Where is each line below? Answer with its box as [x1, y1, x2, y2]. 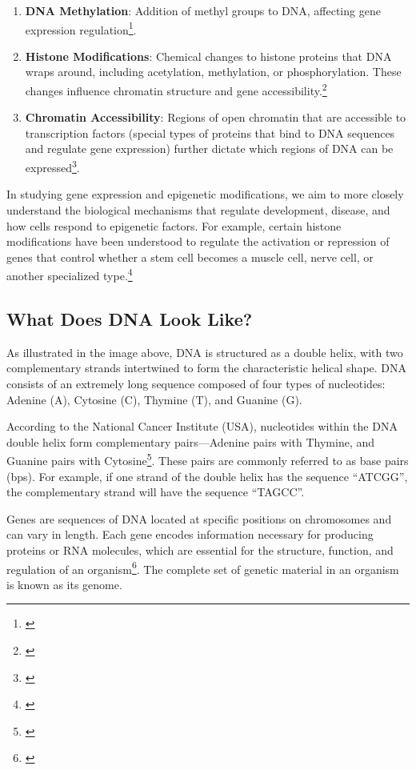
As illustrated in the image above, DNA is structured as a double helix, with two [6, 343, 403, 360]
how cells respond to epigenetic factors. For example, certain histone [6, 217, 342, 234]
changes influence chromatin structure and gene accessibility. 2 [25, 80, 327, 98]
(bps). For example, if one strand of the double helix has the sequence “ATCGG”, [6, 467, 408, 484]
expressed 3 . [25, 157, 80, 175]
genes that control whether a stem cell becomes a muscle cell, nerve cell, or [6, 248, 374, 265]
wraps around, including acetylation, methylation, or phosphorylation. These [25, 63, 402, 80]
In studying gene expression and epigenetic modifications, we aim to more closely [6, 186, 404, 203]
